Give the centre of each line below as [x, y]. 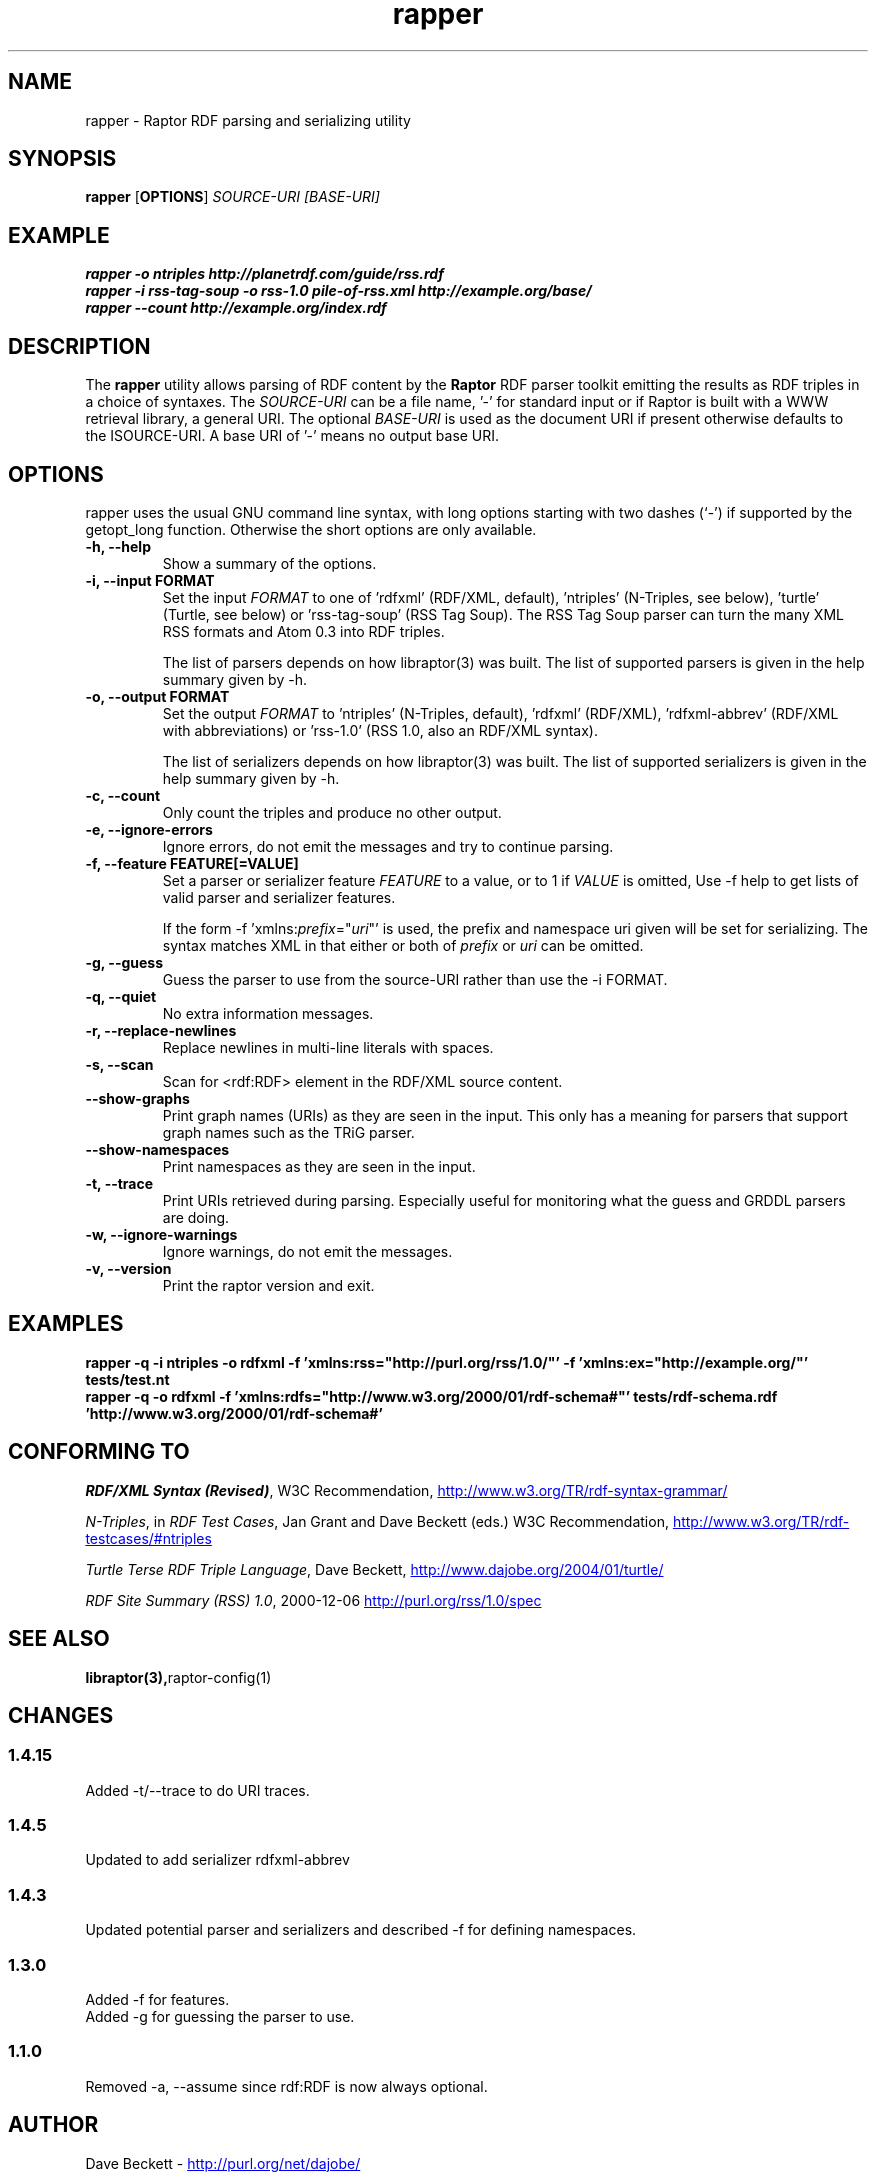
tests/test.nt [127, 1379]
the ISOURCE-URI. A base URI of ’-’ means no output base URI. [292, 436]
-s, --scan [119, 1064]
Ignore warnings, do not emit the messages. [307, 1251]
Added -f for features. [157, 1999]
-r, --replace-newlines [161, 1030]
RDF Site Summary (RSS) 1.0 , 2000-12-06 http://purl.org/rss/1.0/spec [313, 1600]
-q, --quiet [121, 996]
